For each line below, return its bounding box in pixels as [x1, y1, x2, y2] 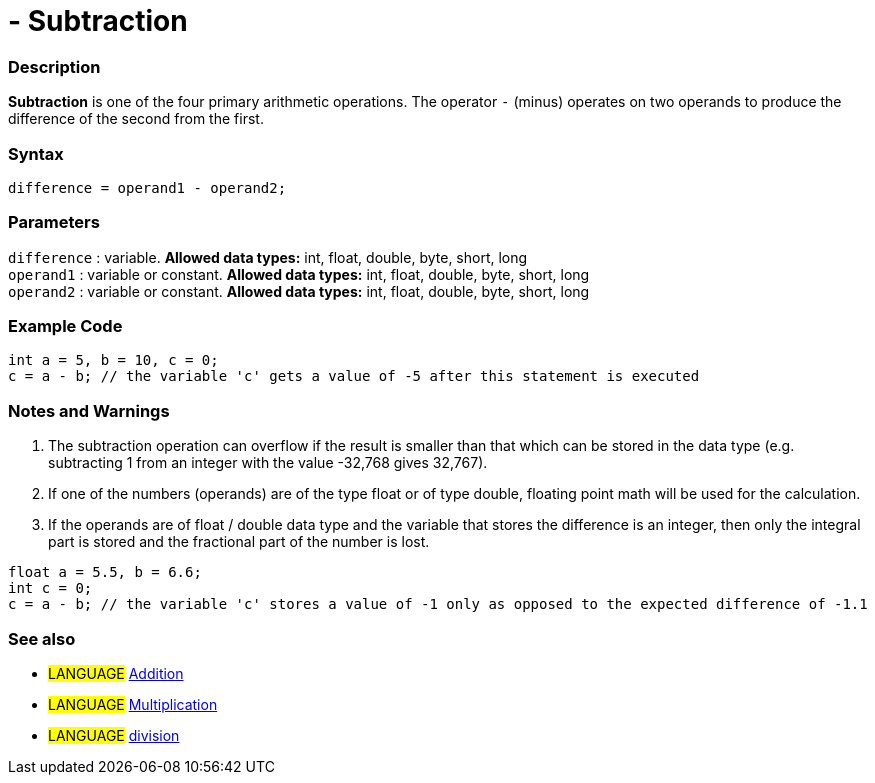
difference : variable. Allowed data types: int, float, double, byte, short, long [8, 248, 528, 266]
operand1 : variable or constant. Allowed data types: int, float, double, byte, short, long [8, 265, 590, 283]
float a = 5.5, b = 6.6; [8, 564, 202, 581]
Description [8, 56, 101, 77]
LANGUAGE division [48, 726, 180, 744]
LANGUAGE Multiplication [48, 695, 218, 713]
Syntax [8, 143, 64, 164]
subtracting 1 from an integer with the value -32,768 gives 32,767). [48, 454, 488, 472]
